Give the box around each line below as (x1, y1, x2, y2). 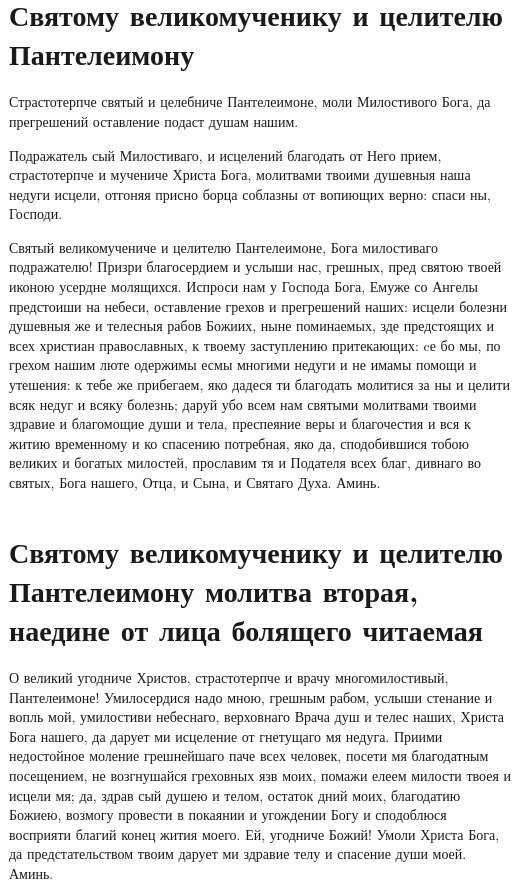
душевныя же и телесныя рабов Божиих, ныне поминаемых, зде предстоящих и (9, 315, 495, 336)
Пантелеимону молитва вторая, (9, 569, 419, 610)
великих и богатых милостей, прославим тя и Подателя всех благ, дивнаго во (9, 452, 482, 473)
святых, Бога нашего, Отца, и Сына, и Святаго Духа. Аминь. (9, 472, 381, 492)
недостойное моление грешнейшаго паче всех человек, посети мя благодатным (9, 745, 489, 766)
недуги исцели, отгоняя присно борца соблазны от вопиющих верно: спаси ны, (9, 183, 491, 204)
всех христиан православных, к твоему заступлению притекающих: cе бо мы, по (9, 334, 501, 355)
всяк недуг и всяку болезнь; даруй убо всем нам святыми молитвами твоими (9, 393, 477, 414)
